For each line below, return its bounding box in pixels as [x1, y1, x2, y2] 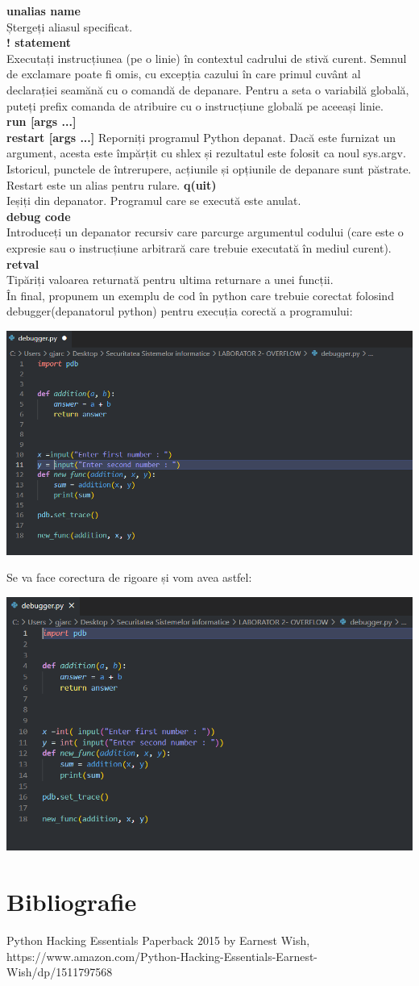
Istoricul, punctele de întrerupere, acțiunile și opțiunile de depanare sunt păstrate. [6, 160, 412, 177]
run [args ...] [6, 113, 77, 130]
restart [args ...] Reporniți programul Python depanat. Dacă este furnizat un [6, 128, 396, 145]
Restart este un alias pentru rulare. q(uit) [6, 176, 217, 193]
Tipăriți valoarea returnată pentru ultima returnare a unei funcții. [6, 271, 334, 288]
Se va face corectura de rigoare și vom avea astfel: [6, 569, 252, 586]
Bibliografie [6, 885, 137, 918]
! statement [6, 34, 71, 51]
